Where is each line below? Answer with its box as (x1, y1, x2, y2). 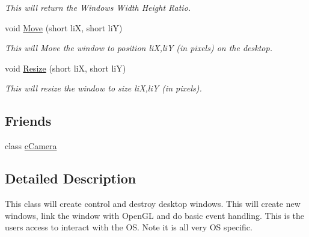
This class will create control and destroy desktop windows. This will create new (5, 197, 301, 209)
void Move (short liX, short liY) (5, 21, 123, 34)
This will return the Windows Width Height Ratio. (5, 1, 191, 13)
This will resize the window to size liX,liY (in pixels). (5, 82, 202, 94)
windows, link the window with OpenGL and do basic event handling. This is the (5, 209, 305, 221)
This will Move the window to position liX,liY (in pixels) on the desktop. (5, 42, 272, 54)
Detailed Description (5, 169, 136, 188)
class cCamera (5, 140, 57, 152)
